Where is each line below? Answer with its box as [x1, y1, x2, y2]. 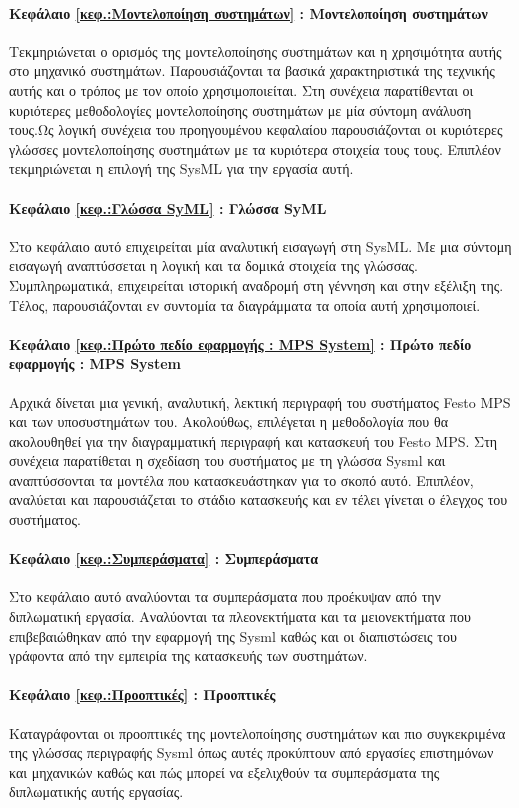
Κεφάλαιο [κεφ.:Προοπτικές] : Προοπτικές [9, 684, 276, 705]
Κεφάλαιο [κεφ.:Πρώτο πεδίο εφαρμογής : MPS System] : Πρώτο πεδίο [9, 333, 472, 354]
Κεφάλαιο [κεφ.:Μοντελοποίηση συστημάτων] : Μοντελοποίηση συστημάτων [9, 2, 488, 23]
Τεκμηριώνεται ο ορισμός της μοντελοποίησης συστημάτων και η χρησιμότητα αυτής [9, 40, 502, 61]
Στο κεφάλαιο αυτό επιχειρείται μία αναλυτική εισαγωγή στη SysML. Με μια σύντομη [9, 235, 512, 256]
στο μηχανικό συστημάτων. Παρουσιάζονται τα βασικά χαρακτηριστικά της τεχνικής [9, 60, 495, 81]
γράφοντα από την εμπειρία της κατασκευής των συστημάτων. [9, 645, 368, 666]
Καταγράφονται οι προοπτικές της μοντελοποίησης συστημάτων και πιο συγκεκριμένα [9, 722, 506, 743]
